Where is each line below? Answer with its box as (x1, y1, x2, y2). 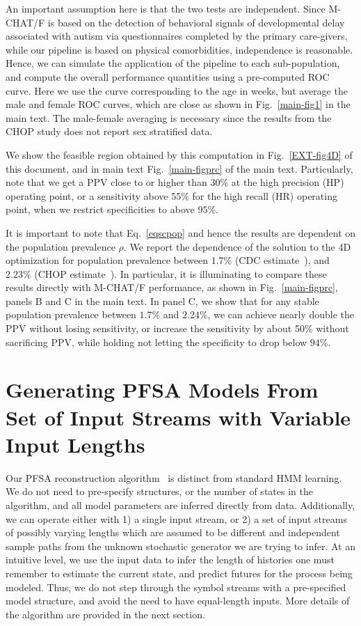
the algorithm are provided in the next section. (6, 607, 205, 621)
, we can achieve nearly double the (207, 307, 355, 322)
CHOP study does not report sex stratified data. (6, 124, 213, 139)
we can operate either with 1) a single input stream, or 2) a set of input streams (6, 511, 347, 526)
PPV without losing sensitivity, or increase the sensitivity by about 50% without (6, 321, 349, 336)
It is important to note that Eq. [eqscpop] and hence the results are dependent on (6, 225, 356, 240)
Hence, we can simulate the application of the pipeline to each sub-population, (6, 56, 340, 70)
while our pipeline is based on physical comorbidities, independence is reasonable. (6, 42, 353, 56)
